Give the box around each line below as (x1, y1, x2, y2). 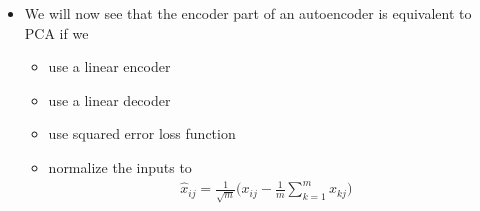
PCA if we (24, 22, 89, 43)
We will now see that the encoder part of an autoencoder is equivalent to (24, 3, 472, 23)
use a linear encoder (48, 56, 171, 77)
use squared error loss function (48, 123, 236, 144)
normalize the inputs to (48, 156, 192, 177)
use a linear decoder (48, 89, 171, 110)
